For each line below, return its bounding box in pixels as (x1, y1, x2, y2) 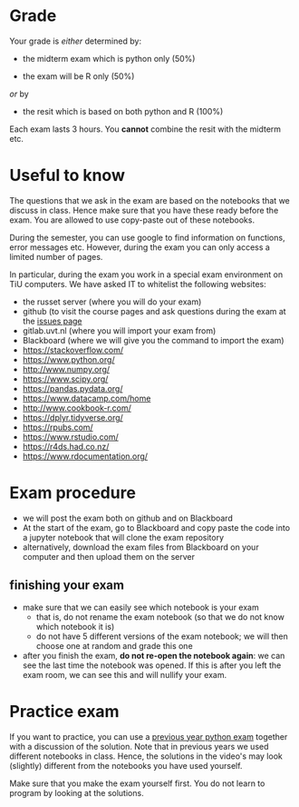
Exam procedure (9, 483, 136, 503)
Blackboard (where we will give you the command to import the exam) (22, 334, 285, 345)
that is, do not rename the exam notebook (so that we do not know (35, 611, 285, 623)
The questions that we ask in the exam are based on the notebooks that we (9, 194, 290, 205)
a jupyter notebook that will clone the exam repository (22, 532, 225, 543)
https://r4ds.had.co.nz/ (22, 441, 110, 452)
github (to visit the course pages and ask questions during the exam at (22, 305, 287, 316)
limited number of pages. (9, 251, 103, 262)
